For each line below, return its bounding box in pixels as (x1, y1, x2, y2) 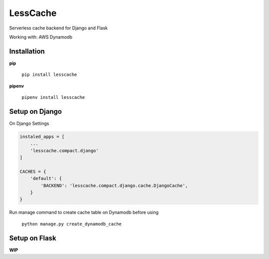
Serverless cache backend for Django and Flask (9, 25, 108, 31)
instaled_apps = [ (19, 134, 65, 139)
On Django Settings (9, 120, 49, 126)
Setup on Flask (9, 234, 57, 242)
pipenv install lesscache (21, 95, 85, 100)
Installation (9, 47, 45, 55)
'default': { (30, 176, 62, 182)
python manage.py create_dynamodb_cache (21, 221, 122, 227)
